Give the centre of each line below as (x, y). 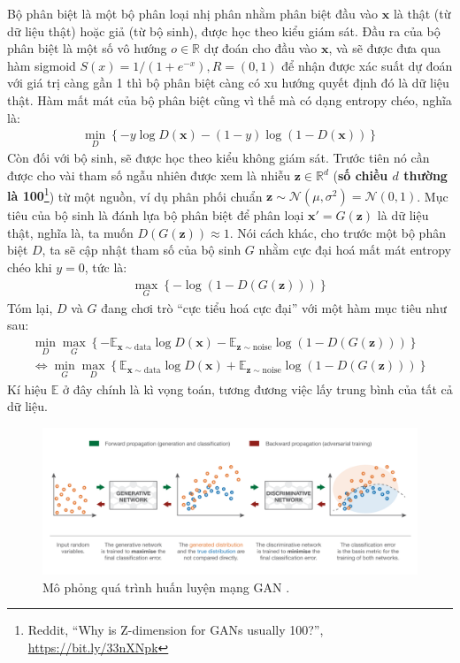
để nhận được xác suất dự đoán (367, 65)
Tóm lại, (30, 307)
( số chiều (360, 175)
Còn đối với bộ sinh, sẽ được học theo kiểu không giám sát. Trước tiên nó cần (218, 158)
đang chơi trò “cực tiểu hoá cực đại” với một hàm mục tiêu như (274, 307)
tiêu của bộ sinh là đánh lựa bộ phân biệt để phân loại (156, 215)
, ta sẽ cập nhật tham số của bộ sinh (142, 250)
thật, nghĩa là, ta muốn (70, 232)
